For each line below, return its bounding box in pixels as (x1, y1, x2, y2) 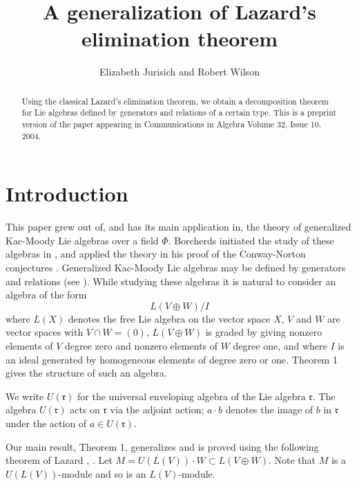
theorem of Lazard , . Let (6, 453, 113, 467)
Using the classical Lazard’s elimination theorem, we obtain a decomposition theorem (21, 95, 329, 107)
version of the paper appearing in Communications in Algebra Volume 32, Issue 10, (21, 118, 321, 130)
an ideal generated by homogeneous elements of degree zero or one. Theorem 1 (6, 352, 338, 366)
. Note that (268, 453, 316, 467)
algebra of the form (6, 287, 87, 302)
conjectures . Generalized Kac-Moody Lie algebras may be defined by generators (6, 260, 346, 275)
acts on (70, 402, 100, 417)
